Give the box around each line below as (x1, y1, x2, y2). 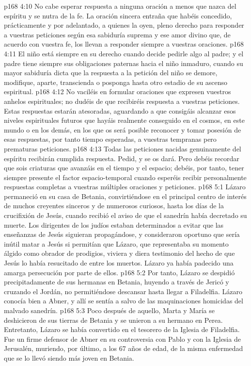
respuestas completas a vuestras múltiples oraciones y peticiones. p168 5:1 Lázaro (4, 182, 246, 192)
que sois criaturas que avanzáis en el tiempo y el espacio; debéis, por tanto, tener (4, 163, 244, 173)
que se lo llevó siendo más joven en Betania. (4, 352, 134, 363)
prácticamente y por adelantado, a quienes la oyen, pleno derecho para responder (4, 20, 244, 30)
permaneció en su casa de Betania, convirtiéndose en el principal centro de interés (4, 191, 247, 201)
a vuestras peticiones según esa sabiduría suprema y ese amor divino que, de (4, 29, 231, 39)
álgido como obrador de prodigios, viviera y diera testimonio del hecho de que (4, 248, 235, 258)
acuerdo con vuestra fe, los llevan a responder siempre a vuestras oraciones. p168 (4, 39, 244, 49)
